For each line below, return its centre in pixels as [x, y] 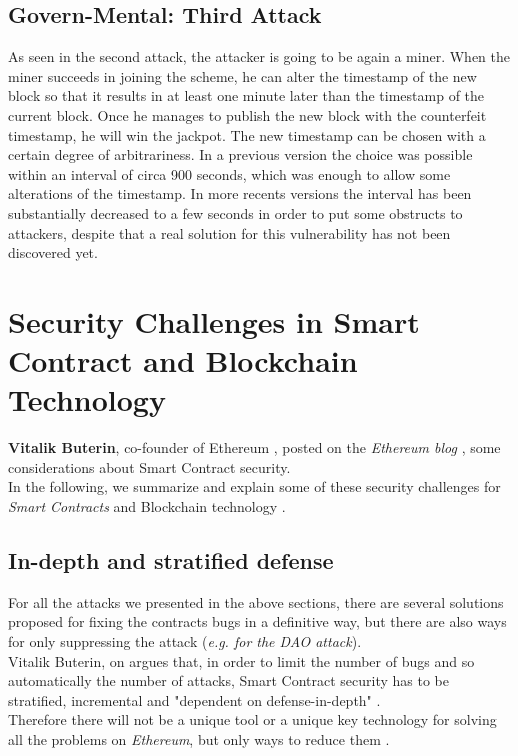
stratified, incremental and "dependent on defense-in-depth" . [194, 699]
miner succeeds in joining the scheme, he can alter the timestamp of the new [242, 75]
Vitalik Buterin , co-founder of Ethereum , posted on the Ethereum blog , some [254, 447]
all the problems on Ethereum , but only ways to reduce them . [199, 738]
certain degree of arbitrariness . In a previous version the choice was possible [240, 154]
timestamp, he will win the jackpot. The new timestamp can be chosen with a [247, 134]
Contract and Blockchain [183, 360]
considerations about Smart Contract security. [149, 466]
